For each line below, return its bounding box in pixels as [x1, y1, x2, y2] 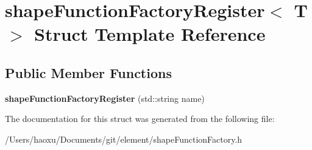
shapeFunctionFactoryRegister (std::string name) [5, 91, 205, 104]
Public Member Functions [5, 63, 172, 82]
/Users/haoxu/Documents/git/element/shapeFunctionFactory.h [5, 132, 243, 145]
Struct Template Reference [34, 21, 266, 46]
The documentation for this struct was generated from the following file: [5, 112, 275, 125]
